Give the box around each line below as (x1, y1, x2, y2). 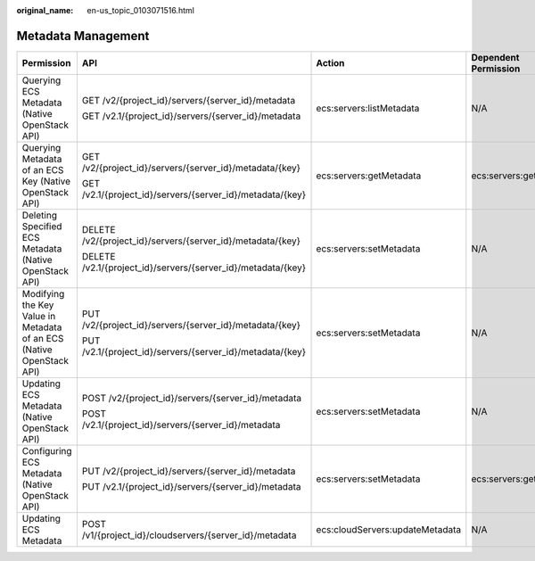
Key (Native (21, 175, 71, 187)
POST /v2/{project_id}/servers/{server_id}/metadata (81, 392, 302, 404)
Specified (21, 219, 62, 232)
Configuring (21, 444, 72, 457)
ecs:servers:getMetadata (316, 169, 422, 182)
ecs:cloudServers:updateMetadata (316, 523, 462, 535)
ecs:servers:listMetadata (316, 102, 420, 114)
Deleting (21, 209, 58, 221)
